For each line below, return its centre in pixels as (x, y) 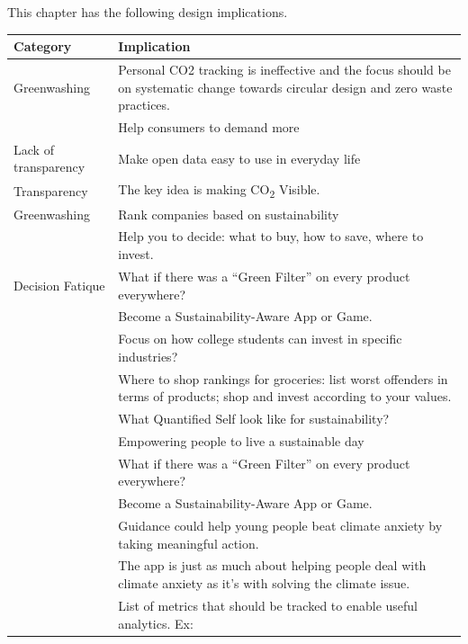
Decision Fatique (59, 285)
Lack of (34, 149)
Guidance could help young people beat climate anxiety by (280, 526)
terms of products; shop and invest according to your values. (285, 396)
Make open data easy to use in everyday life (239, 158)
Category (43, 46)
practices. (144, 105)
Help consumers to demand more (209, 126)
